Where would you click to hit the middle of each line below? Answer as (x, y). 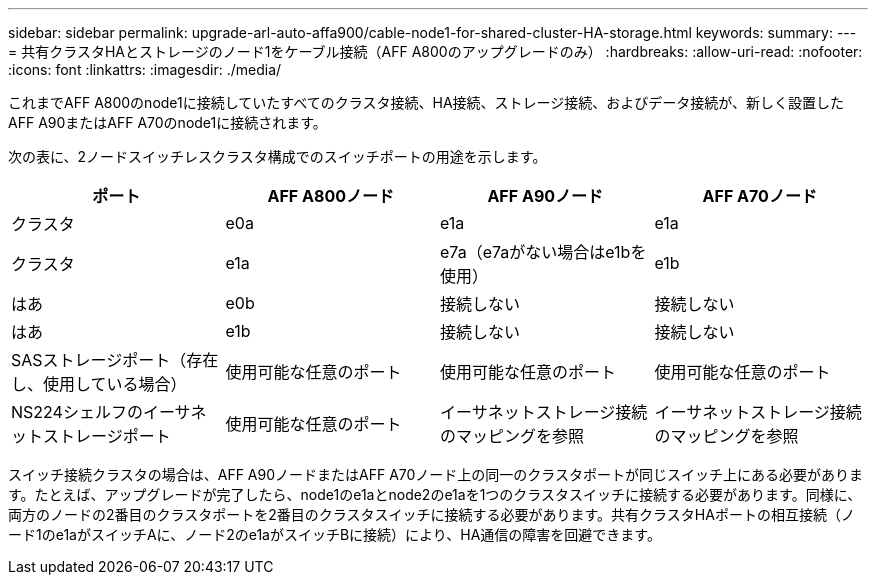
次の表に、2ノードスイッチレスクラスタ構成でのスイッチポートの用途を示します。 (277, 156)
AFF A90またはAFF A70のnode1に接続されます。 (167, 122)
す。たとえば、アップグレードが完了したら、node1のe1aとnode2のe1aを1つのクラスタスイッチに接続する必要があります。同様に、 (435, 494)
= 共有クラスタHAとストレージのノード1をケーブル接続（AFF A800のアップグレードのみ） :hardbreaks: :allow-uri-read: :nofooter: (435, 51)
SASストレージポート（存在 (115, 360)
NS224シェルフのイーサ (101, 412)
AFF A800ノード (330, 196)
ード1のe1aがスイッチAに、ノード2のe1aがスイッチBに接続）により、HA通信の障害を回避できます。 (334, 534)
